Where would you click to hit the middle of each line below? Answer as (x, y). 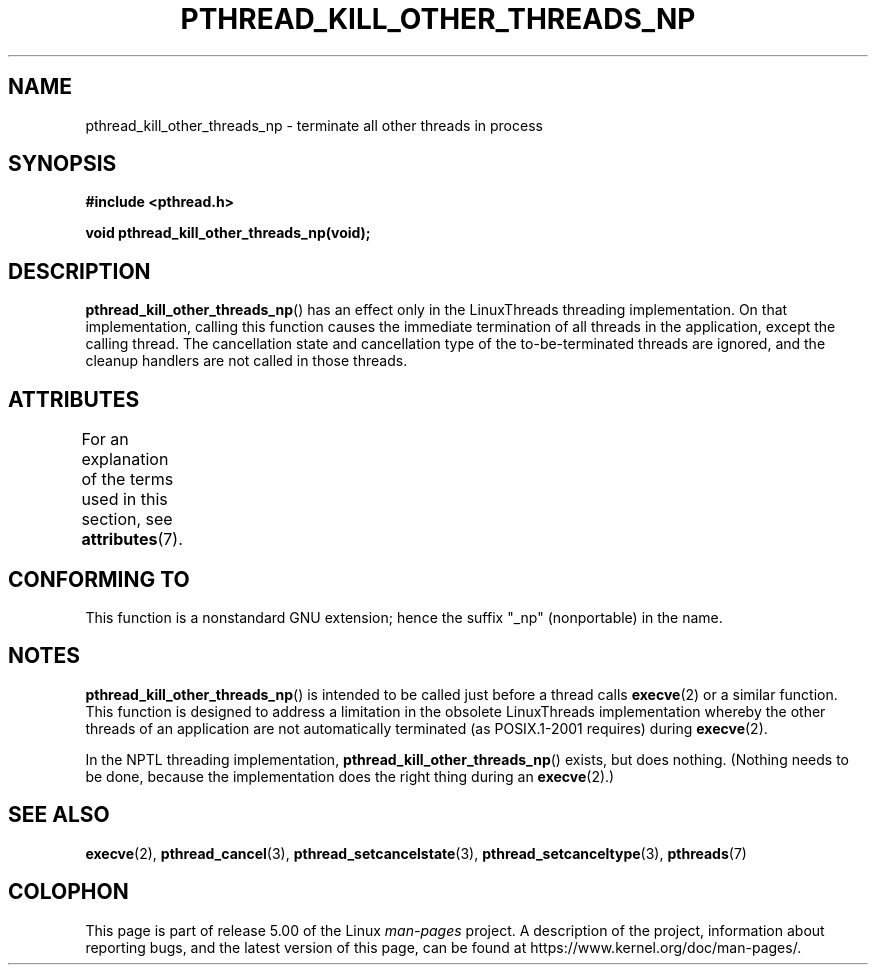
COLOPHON (68, 892)
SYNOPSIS (62, 164)
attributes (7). (132, 539)
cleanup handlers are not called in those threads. (246, 361)
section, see (127, 519)
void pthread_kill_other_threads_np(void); (228, 233)
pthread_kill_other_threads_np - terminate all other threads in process (314, 125)
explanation (125, 459)
